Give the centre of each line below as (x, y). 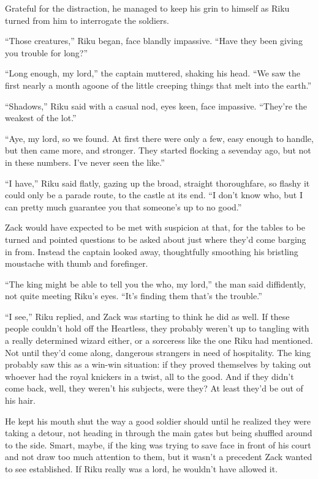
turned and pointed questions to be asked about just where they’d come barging (156, 239)
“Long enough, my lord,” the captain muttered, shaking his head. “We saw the (153, 73)
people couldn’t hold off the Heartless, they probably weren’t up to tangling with (157, 328)
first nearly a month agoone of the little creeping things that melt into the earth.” (158, 85)
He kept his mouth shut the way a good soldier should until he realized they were (158, 421)
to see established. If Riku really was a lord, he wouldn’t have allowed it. (142, 469)
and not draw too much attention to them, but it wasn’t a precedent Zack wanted (159, 457)
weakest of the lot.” (41, 118)
